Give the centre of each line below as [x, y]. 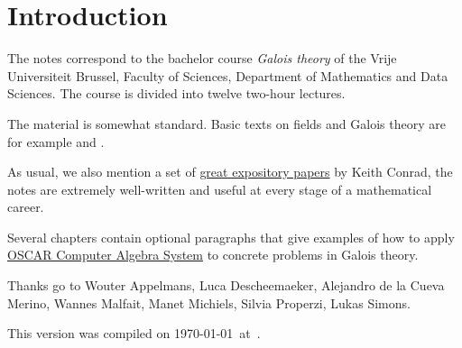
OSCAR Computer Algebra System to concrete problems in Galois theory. [213, 255]
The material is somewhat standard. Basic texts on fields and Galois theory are [226, 123]
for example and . [56, 141]
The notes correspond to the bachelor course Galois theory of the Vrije [202, 58]
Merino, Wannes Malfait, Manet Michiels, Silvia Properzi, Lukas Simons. [209, 302]
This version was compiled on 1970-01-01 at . [134, 333]
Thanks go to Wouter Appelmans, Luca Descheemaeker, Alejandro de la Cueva [226, 285]
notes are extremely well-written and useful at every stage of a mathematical [220, 189]
